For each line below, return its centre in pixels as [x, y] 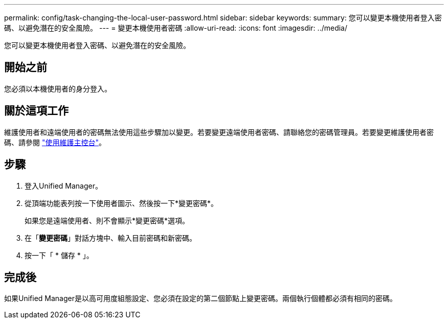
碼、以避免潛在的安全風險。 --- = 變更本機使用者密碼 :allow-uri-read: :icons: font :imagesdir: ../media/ [176, 28]
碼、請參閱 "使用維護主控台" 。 [55, 142]
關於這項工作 [36, 111]
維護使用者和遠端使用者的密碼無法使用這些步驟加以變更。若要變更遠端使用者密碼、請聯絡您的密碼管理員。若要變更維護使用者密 [219, 132]
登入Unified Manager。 [63, 186]
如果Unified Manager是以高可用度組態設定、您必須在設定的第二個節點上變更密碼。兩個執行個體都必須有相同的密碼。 [200, 298]
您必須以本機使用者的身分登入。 [58, 88]
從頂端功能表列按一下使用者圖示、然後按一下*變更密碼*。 [121, 203]
